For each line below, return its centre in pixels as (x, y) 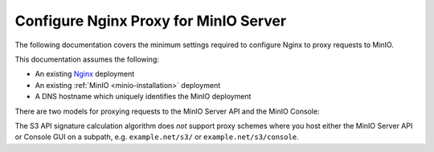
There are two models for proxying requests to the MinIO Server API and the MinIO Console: (168, 111)
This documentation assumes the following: (87, 59)
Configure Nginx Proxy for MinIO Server (151, 21)
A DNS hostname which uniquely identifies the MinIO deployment (143, 97)
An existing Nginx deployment (85, 74)
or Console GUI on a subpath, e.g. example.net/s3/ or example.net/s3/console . (157, 137)
